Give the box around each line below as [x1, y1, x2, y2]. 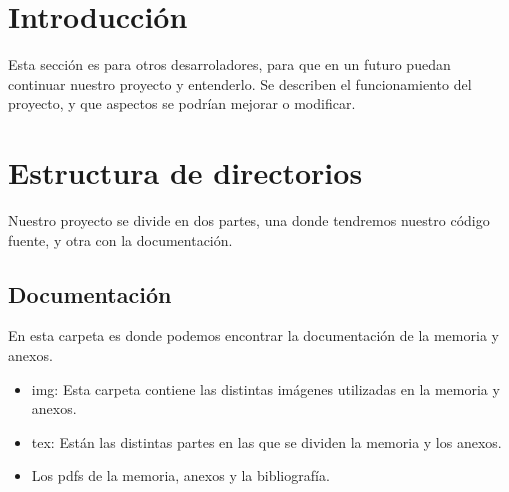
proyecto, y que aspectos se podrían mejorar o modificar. [8, 93, 356, 114]
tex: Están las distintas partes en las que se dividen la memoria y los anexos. [31, 431, 502, 452]
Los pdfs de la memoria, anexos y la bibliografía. [31, 465, 330, 486]
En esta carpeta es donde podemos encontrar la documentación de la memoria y [8, 325, 499, 346]
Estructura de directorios [8, 152, 363, 193]
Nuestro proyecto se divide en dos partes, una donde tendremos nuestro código [8, 210, 490, 231]
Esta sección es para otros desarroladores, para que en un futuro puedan [8, 54, 451, 75]
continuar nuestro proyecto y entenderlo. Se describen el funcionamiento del [8, 73, 472, 94]
